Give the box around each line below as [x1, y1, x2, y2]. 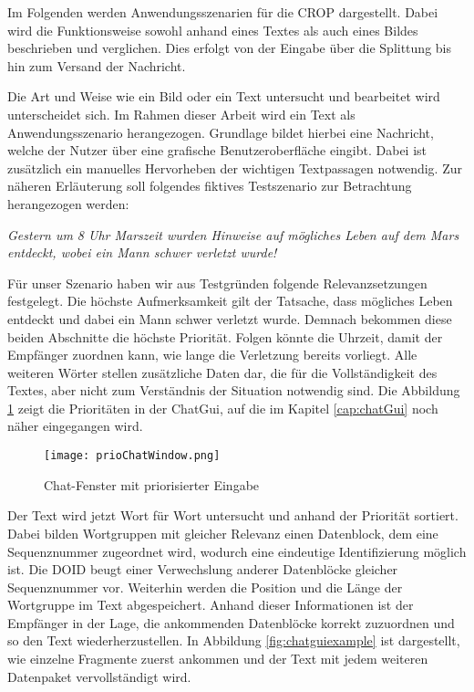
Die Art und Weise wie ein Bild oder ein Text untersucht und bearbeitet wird [7, 87, 440, 106]
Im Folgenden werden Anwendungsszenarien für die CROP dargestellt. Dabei [7, 3, 438, 21]
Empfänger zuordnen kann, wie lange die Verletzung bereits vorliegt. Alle [7, 345, 417, 364]
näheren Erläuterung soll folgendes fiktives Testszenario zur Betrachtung [7, 176, 412, 195]
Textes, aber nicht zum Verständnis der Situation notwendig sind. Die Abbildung [7, 381, 460, 400]
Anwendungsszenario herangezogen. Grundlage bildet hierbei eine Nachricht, [7, 122, 434, 142]
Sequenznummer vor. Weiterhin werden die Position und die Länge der [7, 577, 403, 596]
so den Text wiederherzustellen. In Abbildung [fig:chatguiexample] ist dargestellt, [7, 631, 460, 650]
